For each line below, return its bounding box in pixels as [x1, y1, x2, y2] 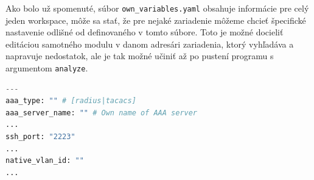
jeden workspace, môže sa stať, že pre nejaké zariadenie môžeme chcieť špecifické [5, 13, 306, 26]
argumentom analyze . [5, 62, 88, 74]
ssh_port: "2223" [5, 132, 75, 142]
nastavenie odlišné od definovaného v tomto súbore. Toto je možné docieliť [5, 26, 284, 38]
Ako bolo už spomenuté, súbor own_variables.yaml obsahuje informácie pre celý [5, 2, 309, 14]
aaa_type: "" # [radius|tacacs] [5, 96, 136, 106]
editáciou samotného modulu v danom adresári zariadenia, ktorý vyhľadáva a [5, 37, 294, 50]
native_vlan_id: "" [5, 156, 84, 165]
